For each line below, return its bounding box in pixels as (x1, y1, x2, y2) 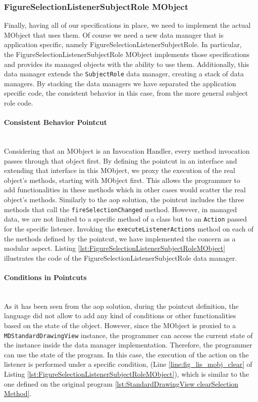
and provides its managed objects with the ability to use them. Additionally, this (4, 58, 250, 69)
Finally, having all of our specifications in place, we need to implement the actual (4, 20, 251, 30)
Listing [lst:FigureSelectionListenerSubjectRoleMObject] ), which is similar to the (4, 368, 249, 379)
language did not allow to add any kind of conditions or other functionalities (4, 310, 236, 321)
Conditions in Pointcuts (4, 272, 87, 282)
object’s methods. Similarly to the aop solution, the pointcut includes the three (4, 194, 244, 204)
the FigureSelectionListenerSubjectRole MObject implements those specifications (4, 49, 250, 59)
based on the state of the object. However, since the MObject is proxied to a (4, 320, 236, 330)
